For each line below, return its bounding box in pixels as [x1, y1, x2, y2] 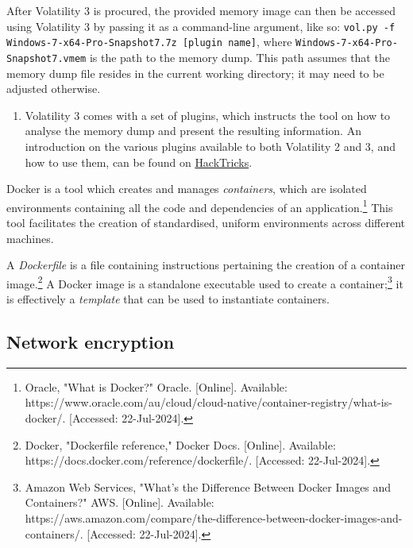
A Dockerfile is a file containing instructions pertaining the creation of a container [6, 257, 405, 273]
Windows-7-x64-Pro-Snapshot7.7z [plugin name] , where [6, 33, 292, 50]
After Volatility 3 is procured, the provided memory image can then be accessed [6, 2, 396, 18]
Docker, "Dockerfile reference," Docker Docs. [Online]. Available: [25, 436, 336, 453]
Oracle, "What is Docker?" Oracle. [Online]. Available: [25, 378, 288, 395]
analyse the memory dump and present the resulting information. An [25, 122, 361, 139]
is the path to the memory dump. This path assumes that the [89, 48, 390, 65]
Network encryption [6, 329, 175, 353]
